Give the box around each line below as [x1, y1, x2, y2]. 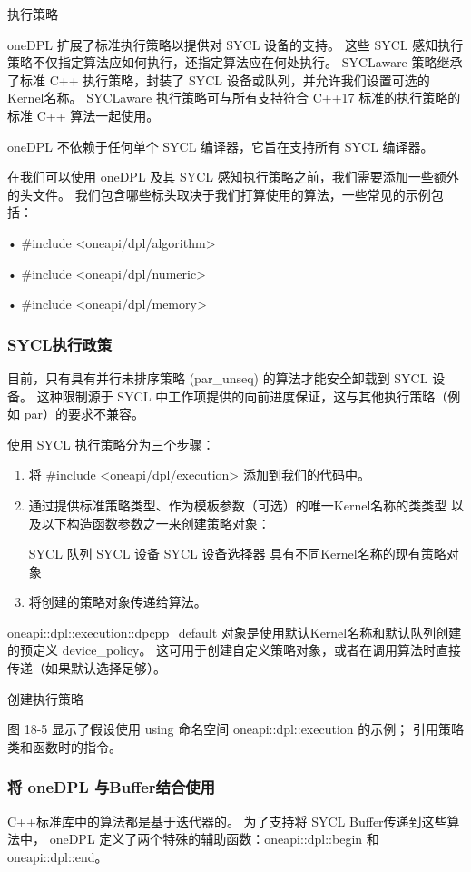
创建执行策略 [7, 689, 83, 708]
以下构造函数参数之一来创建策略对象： [41, 513, 270, 532]
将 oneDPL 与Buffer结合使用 [7, 776, 215, 798]
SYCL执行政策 [7, 332, 113, 355]
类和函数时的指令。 [7, 737, 122, 756]
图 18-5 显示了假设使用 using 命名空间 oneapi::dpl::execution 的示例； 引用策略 [7, 719, 464, 738]
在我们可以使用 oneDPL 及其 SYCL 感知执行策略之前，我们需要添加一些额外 [7, 167, 459, 186]
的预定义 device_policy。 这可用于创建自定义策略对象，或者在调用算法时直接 [7, 640, 462, 659]
